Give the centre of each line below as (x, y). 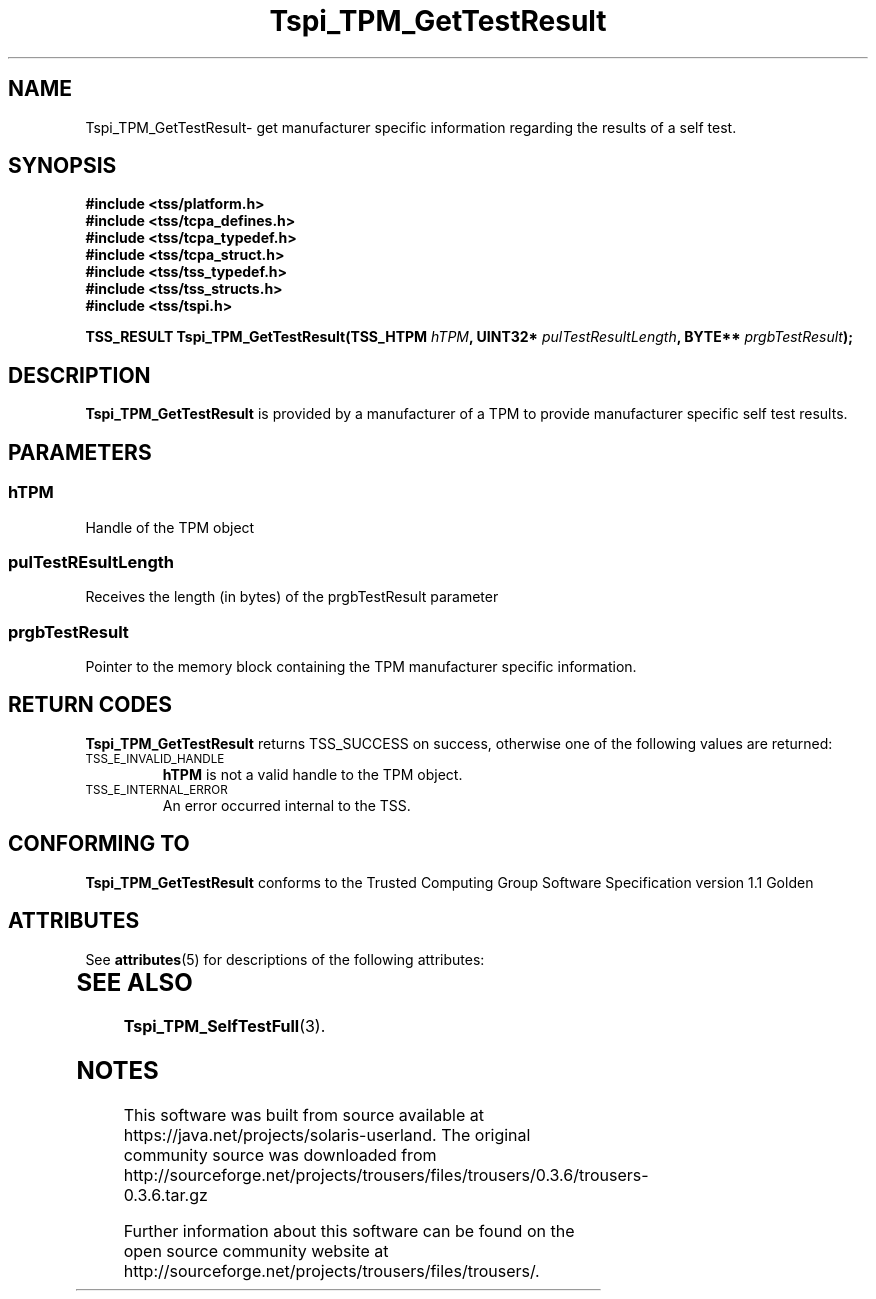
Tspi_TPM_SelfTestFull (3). (224, 1026)
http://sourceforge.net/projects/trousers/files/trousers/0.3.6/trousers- (386, 1175)
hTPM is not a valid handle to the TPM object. (312, 774)
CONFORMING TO (99, 844)
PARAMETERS (80, 452)
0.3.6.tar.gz (165, 1195)
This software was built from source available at (303, 1115)
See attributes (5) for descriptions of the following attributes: (285, 959)
